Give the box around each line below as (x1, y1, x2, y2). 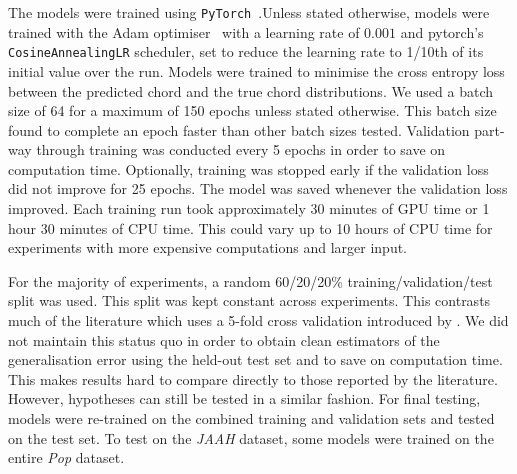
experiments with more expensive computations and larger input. (8, 237, 408, 258)
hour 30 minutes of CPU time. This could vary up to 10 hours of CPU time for (8, 217, 493, 238)
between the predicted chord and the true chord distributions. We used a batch (8, 80, 494, 101)
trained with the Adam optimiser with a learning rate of (8, 21, 360, 42)
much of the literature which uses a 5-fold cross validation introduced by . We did (8, 310, 509, 331)
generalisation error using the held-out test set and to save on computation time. (8, 349, 503, 370)
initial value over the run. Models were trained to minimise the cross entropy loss (8, 60, 505, 81)
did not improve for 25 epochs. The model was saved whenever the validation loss (8, 178, 508, 199)
